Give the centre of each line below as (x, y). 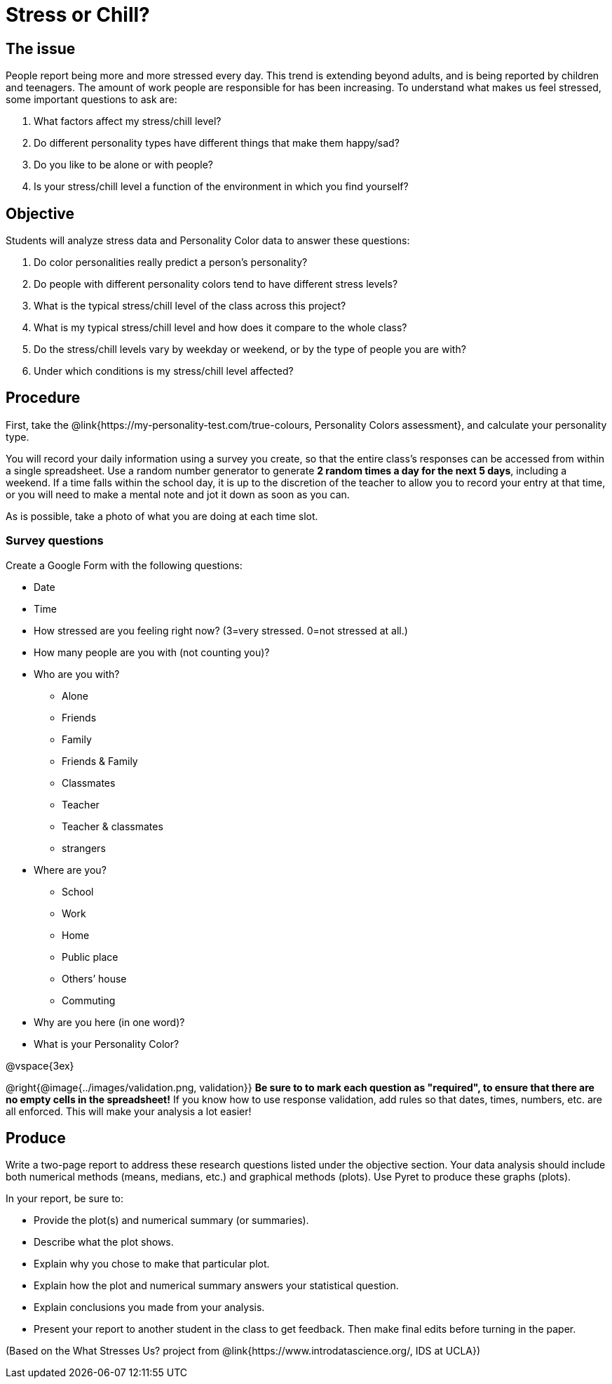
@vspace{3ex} (40, 1065)
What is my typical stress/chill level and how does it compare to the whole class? (220, 328)
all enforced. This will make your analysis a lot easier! (129, 1111)
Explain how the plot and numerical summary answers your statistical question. (216, 1286)
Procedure (43, 398)
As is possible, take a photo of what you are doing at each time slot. (162, 516)
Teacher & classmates (113, 826)
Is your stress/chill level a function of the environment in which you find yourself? (221, 187)
